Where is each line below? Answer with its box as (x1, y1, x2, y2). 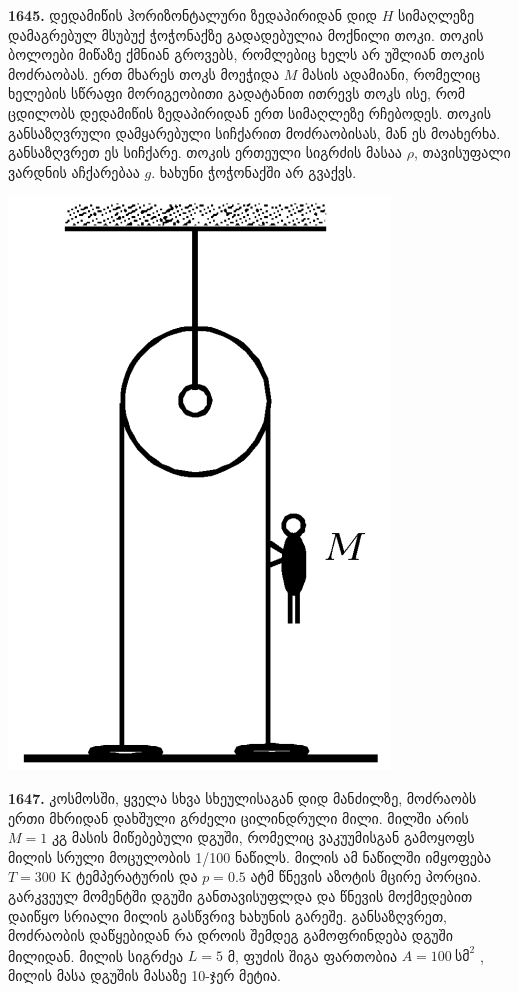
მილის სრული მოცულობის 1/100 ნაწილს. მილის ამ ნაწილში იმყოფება (8, 846, 492, 867)
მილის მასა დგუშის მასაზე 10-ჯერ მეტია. (8, 964, 281, 985)
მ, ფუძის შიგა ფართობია (227, 945, 398, 966)
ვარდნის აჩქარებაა (8, 161, 140, 182)
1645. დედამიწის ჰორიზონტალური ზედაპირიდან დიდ (8, 5, 377, 25)
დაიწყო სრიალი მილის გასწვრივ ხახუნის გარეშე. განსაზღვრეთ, (8, 905, 448, 926)
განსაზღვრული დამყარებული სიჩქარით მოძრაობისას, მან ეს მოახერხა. (8, 122, 501, 143)
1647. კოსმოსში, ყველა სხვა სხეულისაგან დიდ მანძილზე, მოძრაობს (8, 787, 477, 808)
